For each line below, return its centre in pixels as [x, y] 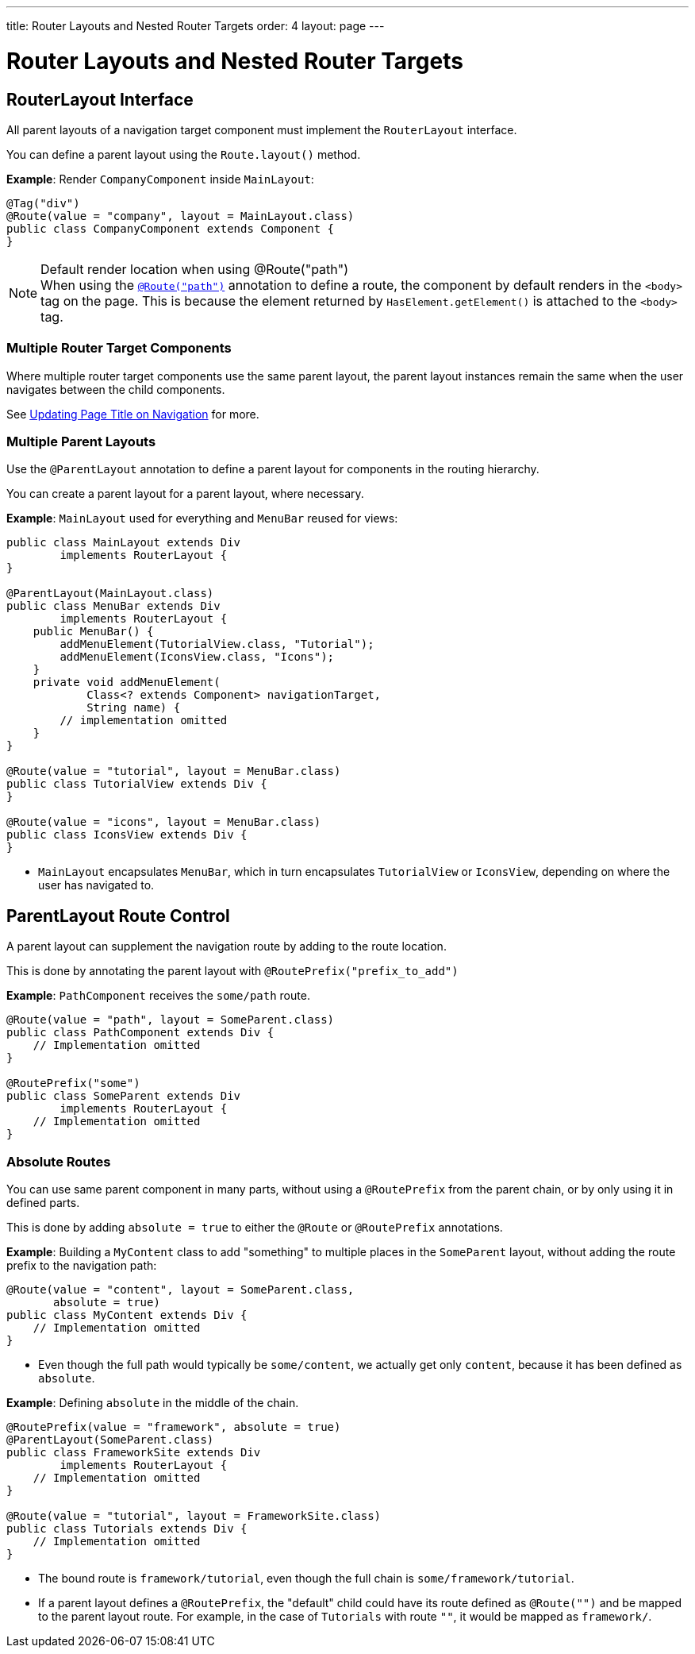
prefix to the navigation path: [82, 1266]
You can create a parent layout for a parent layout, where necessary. [185, 494]
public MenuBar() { [93, 632]
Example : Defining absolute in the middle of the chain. [153, 1403]
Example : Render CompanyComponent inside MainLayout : [160, 179]
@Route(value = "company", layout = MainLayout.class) [180, 216]
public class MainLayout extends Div [124, 543]
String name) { [134, 708]
